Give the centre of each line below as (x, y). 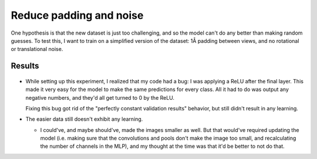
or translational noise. (37, 49)
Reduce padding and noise (77, 15)
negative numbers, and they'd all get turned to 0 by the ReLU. (100, 97)
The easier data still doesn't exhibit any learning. (84, 119)
